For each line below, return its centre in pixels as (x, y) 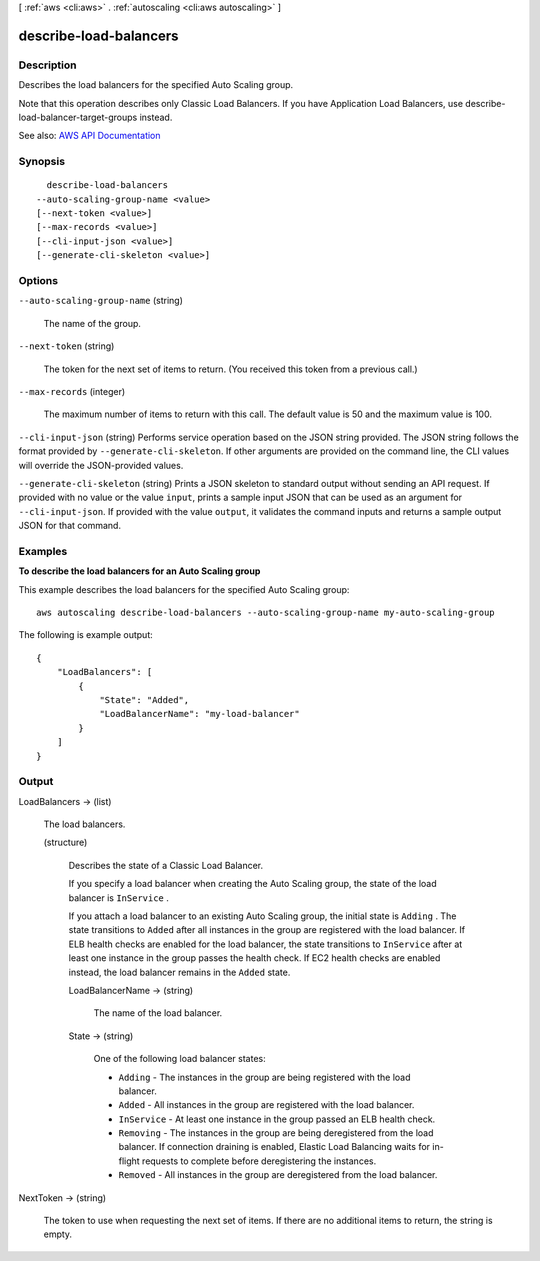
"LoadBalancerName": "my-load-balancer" (199, 714)
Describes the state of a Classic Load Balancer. (166, 865)
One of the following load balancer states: (179, 1059)
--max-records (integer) (72, 391)
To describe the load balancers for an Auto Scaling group (139, 571)
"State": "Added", (144, 699)
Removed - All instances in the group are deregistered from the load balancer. (278, 1175)
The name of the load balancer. (158, 1013)
